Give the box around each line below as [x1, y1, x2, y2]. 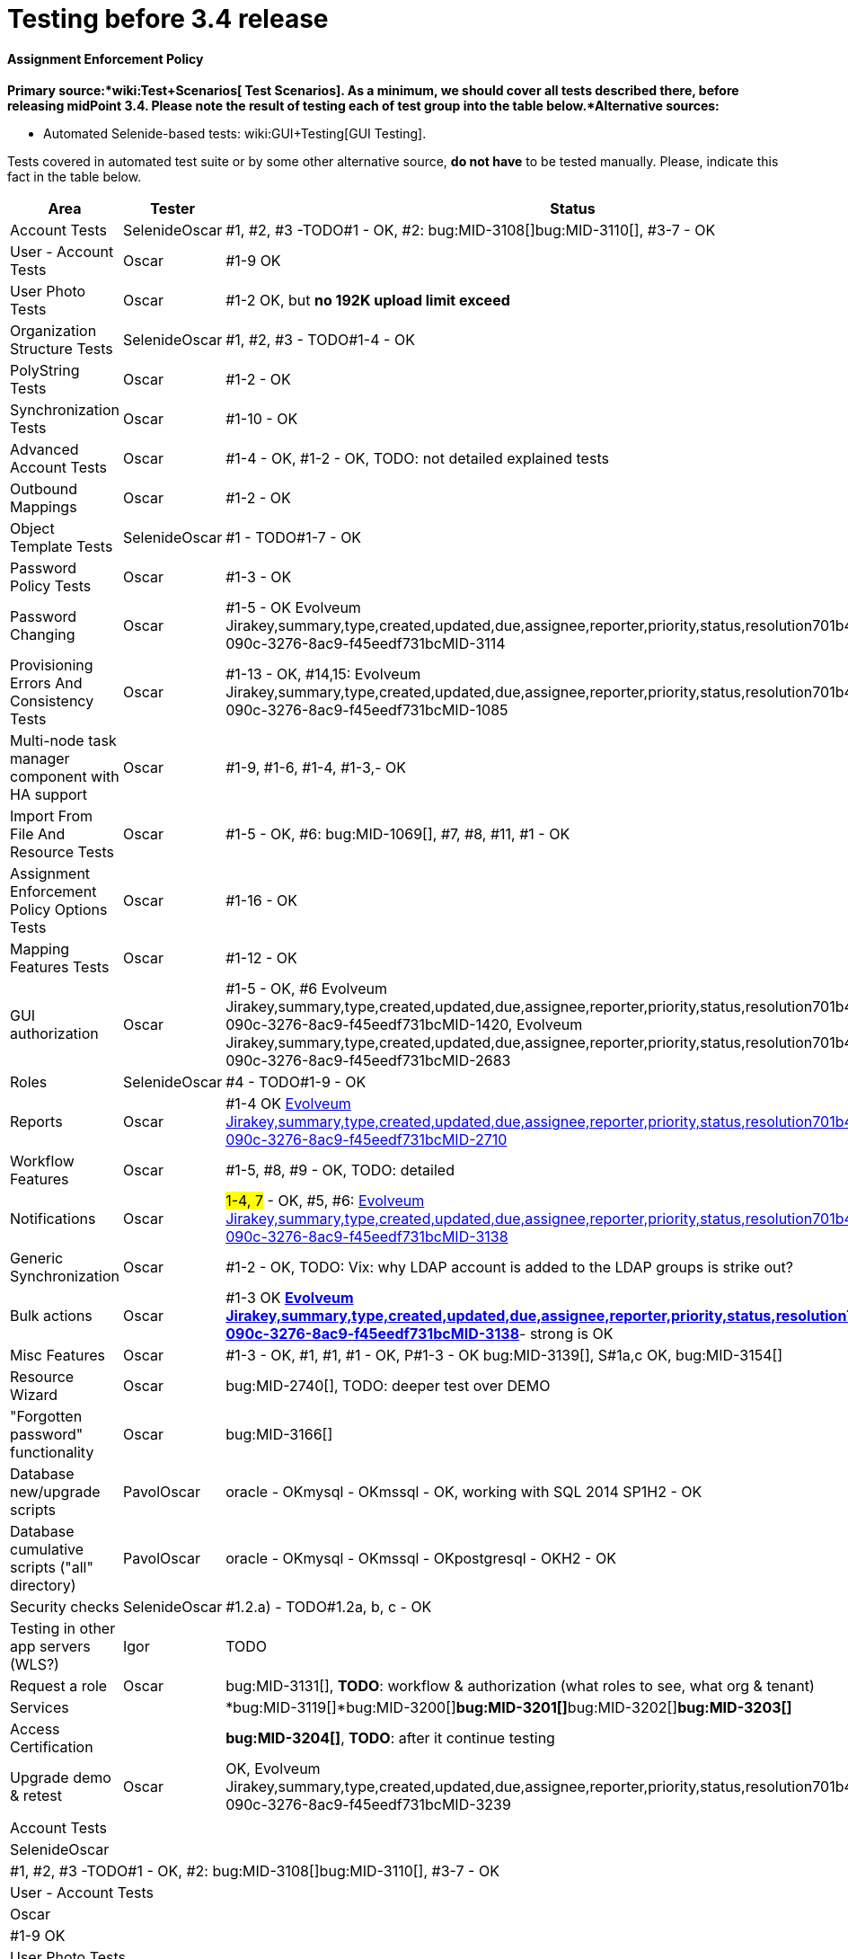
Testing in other [10, 1619, 116, 1638]
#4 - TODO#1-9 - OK [225, 1073, 367, 1092]
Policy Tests [10, 577, 92, 596]
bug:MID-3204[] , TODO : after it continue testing [225, 1729, 555, 1748]
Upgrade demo [10, 1768, 111, 1787]
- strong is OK [519, 1325, 614, 1343]
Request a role [10, 1677, 108, 1696]
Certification [10, 1738, 93, 1757]
